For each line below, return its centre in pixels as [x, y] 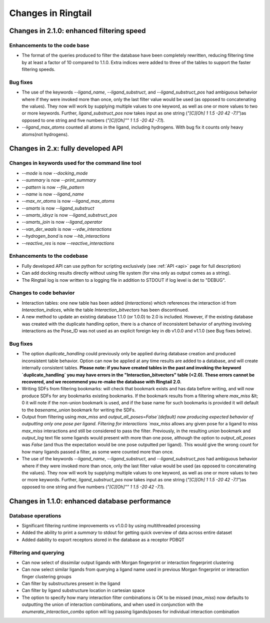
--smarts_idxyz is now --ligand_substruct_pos [69, 215]
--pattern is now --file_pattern [53, 187]
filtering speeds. [38, 70]
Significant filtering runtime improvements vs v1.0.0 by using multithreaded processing [111, 525]
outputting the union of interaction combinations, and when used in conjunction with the [112, 604]
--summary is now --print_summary [59, 180]
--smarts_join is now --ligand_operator [62, 222]
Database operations [35, 515]
